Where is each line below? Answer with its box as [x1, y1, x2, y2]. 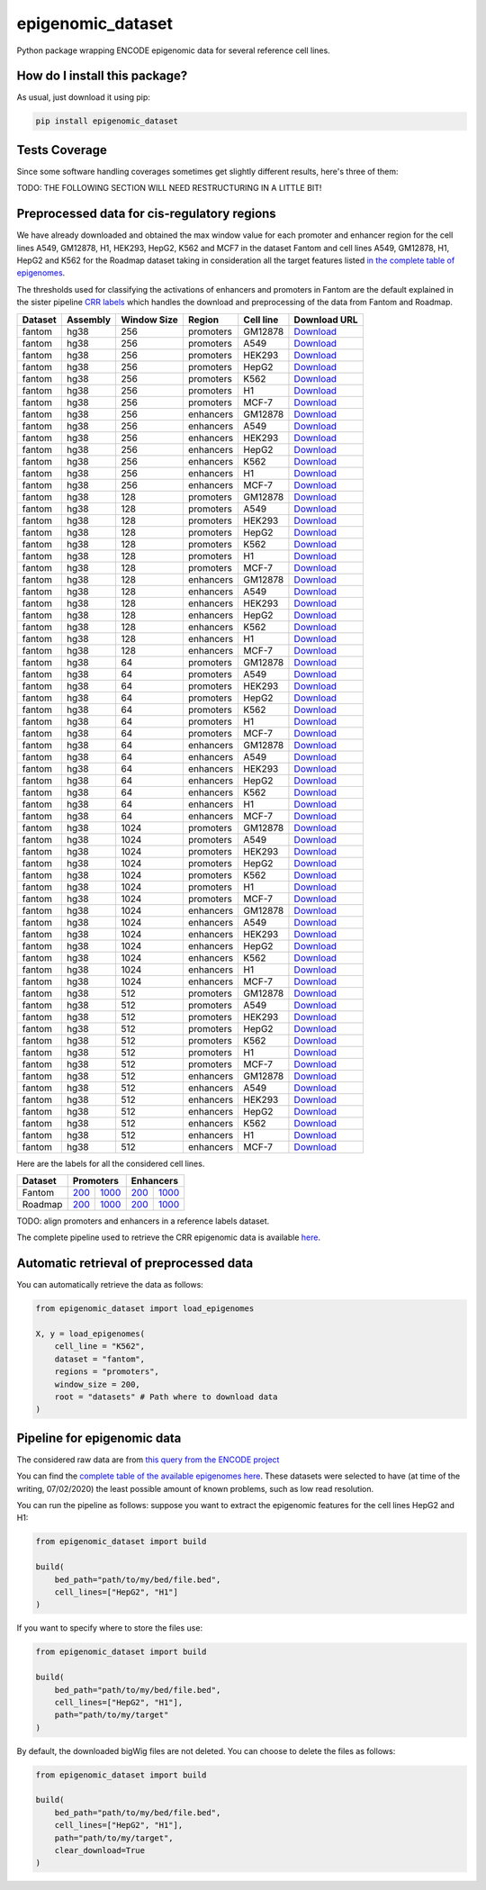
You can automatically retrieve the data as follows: [16, 1280, 204, 1290]
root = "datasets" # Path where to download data [54, 1391, 278, 1402]
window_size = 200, [54, 1379, 141, 1389]
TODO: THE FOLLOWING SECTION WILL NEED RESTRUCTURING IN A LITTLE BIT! [16, 183, 322, 194]
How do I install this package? [16, 68, 188, 84]
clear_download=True [54, 1846, 146, 1855]
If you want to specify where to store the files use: [16, 1623, 202, 1633]
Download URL [293, 313, 359, 326]
